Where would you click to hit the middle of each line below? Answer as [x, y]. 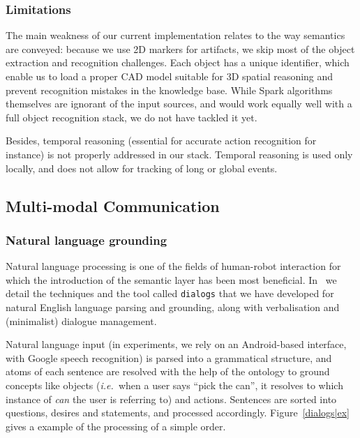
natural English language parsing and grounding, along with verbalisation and [173, 307]
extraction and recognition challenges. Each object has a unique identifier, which [178, 62]
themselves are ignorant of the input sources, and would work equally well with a [179, 104]
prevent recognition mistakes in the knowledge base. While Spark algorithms [169, 90]
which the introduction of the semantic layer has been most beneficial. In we [171, 279]
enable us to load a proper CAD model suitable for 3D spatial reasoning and [170, 76]
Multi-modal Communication [113, 205]
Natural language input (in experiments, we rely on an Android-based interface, [176, 344]
